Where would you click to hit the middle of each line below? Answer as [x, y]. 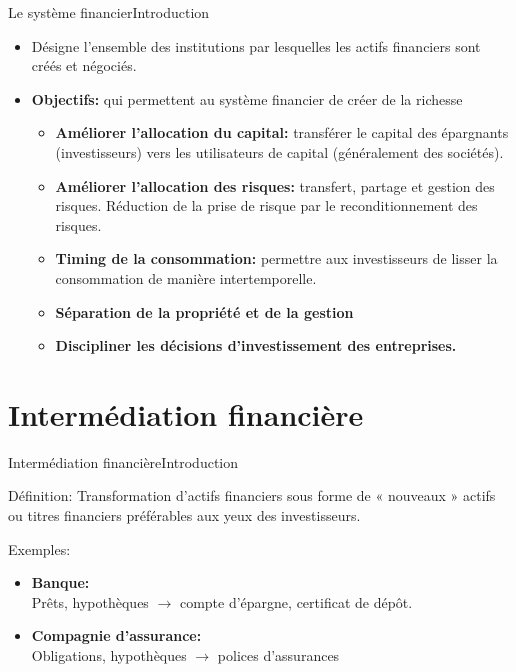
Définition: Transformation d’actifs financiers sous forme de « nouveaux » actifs [252, 495]
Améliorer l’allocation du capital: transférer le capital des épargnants [282, 132]
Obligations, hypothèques [109, 655]
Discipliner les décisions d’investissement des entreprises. [256, 345]
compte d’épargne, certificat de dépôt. [296, 601]
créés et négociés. [84, 65]
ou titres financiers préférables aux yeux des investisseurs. [184, 515]
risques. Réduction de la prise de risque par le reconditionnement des [266, 205]
